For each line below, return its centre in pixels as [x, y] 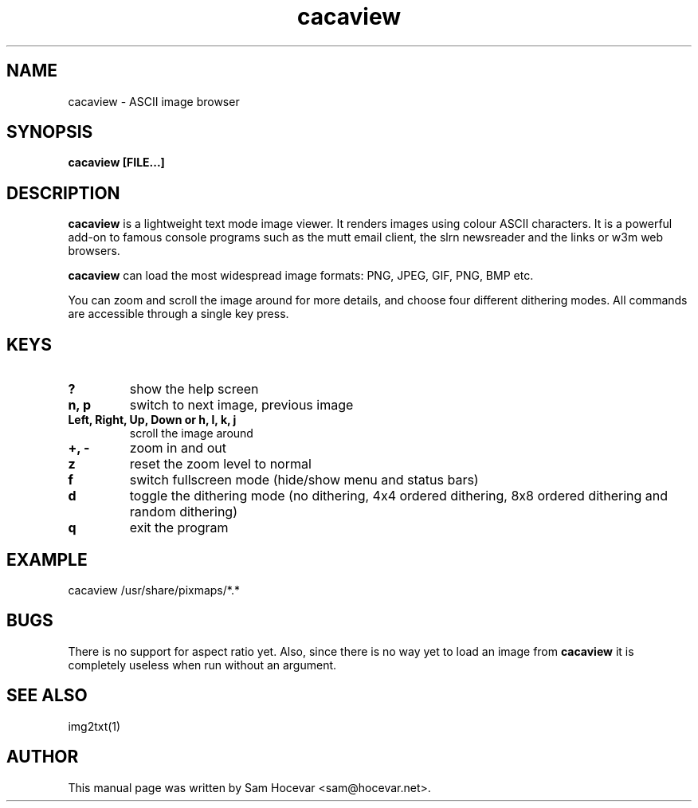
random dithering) [183, 512]
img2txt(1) [94, 726]
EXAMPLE [47, 559]
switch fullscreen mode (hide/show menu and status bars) [304, 480]
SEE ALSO [47, 696]
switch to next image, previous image [241, 405]
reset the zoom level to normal [220, 464]
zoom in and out [178, 448]
